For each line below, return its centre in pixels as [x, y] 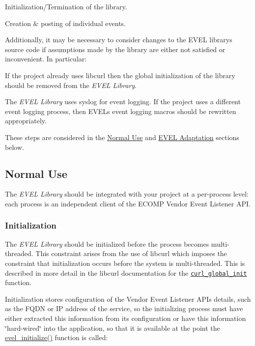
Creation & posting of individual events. [66, 23]
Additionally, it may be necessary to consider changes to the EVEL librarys [119, 40]
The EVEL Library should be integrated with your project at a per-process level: [127, 194]
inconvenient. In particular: [46, 59]
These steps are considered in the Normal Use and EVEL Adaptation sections [122, 137]
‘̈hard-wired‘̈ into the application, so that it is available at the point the [113, 328]
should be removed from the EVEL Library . [71, 85]
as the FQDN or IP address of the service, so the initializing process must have [124, 308]
